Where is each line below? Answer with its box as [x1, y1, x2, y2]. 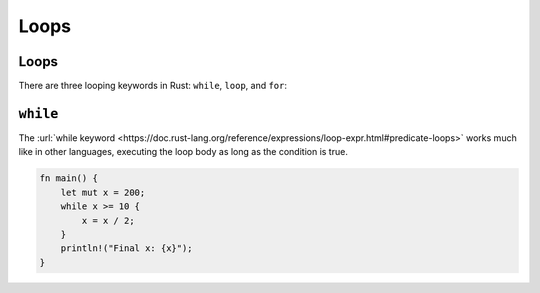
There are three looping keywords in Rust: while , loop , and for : [18, 80, 288, 92]
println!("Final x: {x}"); [60, 243, 194, 254]
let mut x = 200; [60, 186, 146, 198]
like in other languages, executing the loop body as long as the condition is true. [18, 146, 349, 158]
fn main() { [39, 173, 99, 184]
